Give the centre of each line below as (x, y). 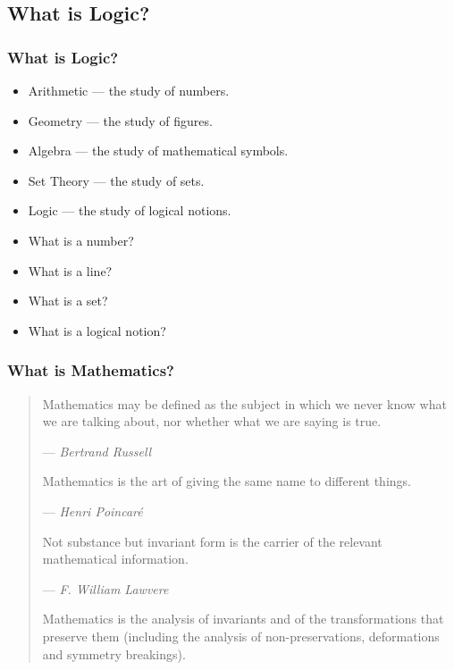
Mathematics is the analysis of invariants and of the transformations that (243, 619)
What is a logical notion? (97, 330)
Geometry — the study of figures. (120, 120)
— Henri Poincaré (92, 511)
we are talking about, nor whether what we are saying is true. (212, 421)
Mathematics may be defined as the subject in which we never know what (244, 403)
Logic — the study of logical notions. (130, 210)
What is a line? (70, 270)
